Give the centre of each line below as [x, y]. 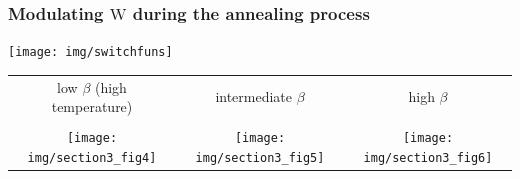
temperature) [92, 106]
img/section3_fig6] [428, 157]
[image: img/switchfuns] [90, 52]
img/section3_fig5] [260, 157]
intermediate [254, 96]
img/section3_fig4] [92, 157]
